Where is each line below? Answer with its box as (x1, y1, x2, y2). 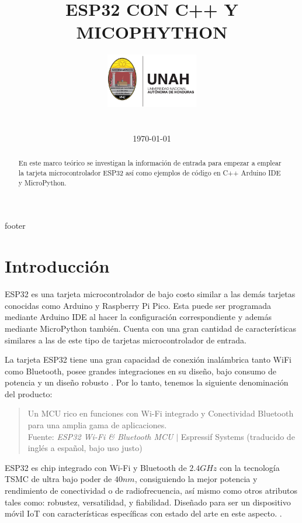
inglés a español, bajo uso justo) (27, 442, 143, 454)
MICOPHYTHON (76, 20, 228, 44)
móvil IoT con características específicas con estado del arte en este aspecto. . (5, 507, 282, 519)
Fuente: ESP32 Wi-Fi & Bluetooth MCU (27, 430, 173, 442)
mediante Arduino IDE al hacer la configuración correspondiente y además (5, 311, 272, 323)
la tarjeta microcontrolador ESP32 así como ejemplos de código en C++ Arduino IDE (18, 168, 281, 178)
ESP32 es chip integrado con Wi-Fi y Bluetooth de (5, 461, 187, 473)
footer (5, 219, 26, 232)
